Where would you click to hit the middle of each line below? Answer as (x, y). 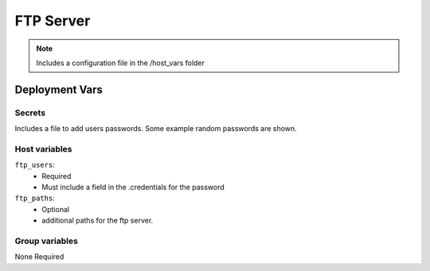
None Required (39, 257)
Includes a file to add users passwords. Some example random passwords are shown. (156, 129)
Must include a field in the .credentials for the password (133, 188)
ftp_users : (35, 165)
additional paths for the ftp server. (98, 221)
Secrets (30, 113)
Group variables (47, 241)
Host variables (43, 149)
